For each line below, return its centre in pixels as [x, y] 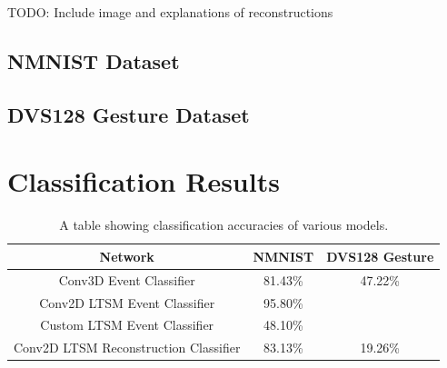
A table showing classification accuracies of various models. [224, 225]
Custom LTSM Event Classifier [127, 325]
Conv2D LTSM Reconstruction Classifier [127, 348]
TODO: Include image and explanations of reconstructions [170, 12]
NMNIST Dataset [94, 60]
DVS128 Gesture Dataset [129, 114]
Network [127, 256]
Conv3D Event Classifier [127, 279]
